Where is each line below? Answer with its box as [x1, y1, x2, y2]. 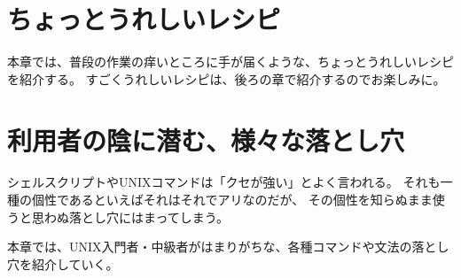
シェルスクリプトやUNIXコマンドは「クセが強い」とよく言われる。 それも [7, 173, 441, 191]
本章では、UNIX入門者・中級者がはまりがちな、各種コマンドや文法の [7, 237, 412, 256]
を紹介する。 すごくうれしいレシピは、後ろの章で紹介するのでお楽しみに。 [7, 69, 446, 88]
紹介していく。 [31, 254, 119, 273]
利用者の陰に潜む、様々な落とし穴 [7, 121, 405, 158]
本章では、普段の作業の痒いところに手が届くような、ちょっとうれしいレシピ [7, 52, 454, 71]
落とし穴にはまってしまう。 [68, 207, 229, 226]
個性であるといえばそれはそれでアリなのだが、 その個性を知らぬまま [31, 190, 433, 209]
